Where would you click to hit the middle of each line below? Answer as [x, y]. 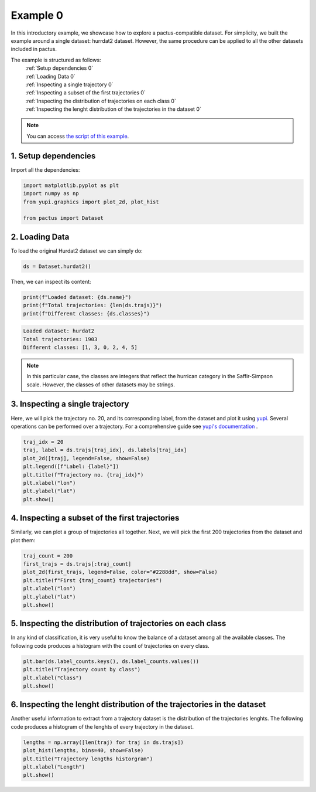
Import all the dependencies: [45, 169]
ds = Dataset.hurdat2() [57, 266]
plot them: [23, 540]
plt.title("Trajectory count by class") [82, 669]
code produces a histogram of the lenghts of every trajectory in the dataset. [102, 726]
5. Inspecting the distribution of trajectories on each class [118, 623]
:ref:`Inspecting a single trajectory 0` [69, 84]
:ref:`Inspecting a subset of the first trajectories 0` [85, 93]
